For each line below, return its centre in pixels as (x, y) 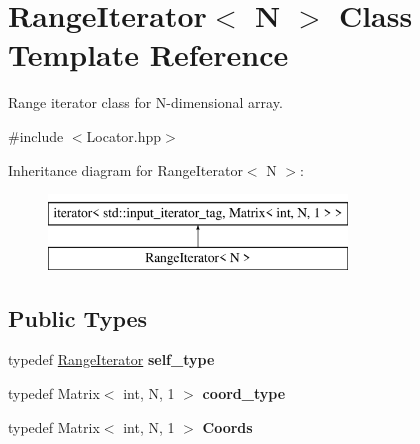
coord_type (244, 393)
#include (36, 135)
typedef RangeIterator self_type (111, 359)
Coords (227, 426)
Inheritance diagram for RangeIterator (125, 169)
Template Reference (148, 54)
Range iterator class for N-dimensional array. (145, 102)
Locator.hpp (124, 135)
